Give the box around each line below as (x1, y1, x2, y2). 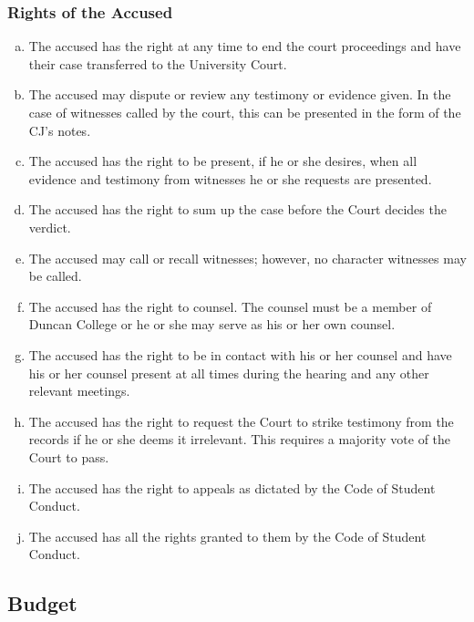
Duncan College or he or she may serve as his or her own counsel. (28, 315, 396, 334)
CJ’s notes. (28, 120, 91, 140)
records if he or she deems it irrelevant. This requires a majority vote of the (28, 430, 451, 449)
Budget (7, 589, 77, 617)
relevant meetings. (28, 381, 130, 400)
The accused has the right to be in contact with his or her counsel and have (28, 345, 452, 364)
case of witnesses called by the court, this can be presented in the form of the (28, 103, 461, 121)
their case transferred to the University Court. (28, 54, 287, 73)
